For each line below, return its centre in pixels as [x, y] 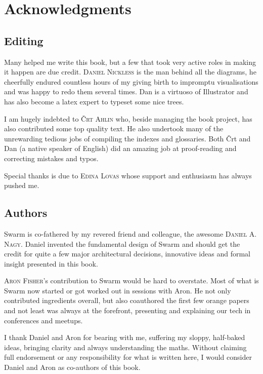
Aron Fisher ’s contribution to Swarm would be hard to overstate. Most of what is [131, 280]
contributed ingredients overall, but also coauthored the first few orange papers [127, 300]
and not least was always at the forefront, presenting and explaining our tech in [127, 310]
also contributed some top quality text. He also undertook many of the [114, 128]
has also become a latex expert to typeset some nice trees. [94, 101]
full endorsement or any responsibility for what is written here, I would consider [128, 357]
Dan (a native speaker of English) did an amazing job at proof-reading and [120, 148]
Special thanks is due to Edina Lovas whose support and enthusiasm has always [128, 175]
